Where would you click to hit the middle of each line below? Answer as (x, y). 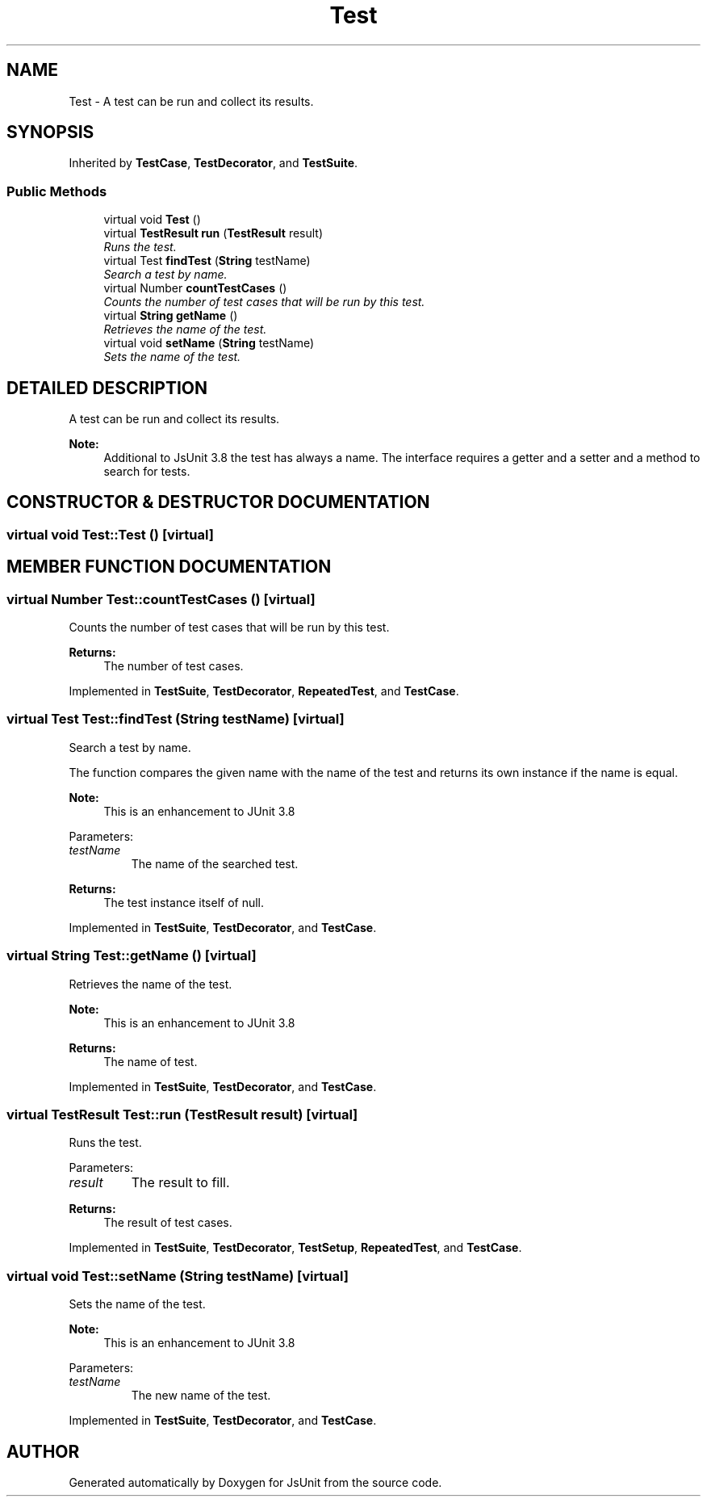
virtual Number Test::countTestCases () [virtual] (161, 599)
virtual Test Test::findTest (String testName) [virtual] (176, 719)
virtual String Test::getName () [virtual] (132, 956)
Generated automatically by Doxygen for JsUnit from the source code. (255, 1482)
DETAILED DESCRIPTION (107, 388)
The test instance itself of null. (184, 902)
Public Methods (57, 191)
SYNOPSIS (50, 132)
